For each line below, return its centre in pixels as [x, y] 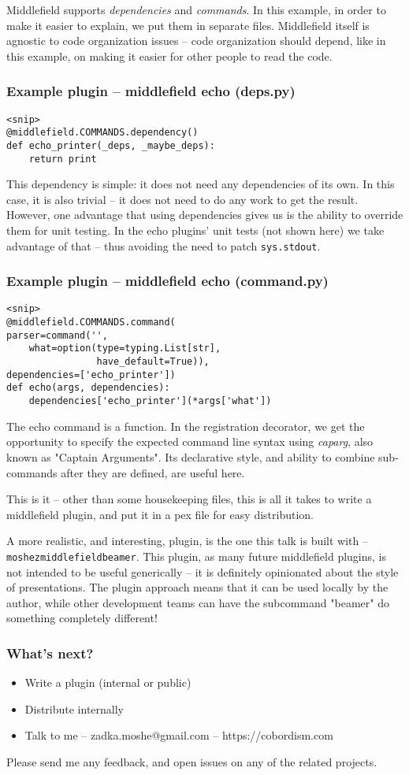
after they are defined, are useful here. [153, 472]
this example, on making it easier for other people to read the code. [169, 56]
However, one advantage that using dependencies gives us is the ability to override [205, 215]
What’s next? [50, 653]
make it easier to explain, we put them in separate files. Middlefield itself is [188, 25]
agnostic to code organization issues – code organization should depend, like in [196, 41]
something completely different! [82, 618]
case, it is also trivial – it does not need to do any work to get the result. [182, 199]
